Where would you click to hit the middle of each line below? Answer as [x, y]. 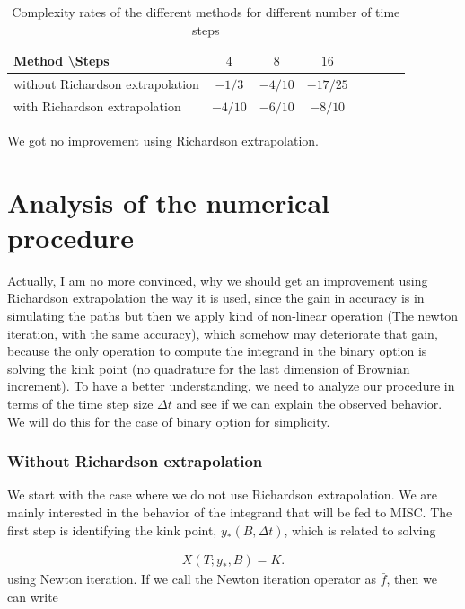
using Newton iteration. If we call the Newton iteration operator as [192, 579]
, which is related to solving [360, 530]
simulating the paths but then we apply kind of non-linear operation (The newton [232, 316]
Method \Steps [61, 61]
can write [33, 596]
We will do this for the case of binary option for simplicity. [169, 421]
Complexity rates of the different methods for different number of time [206, 12]
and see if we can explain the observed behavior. [309, 404]
